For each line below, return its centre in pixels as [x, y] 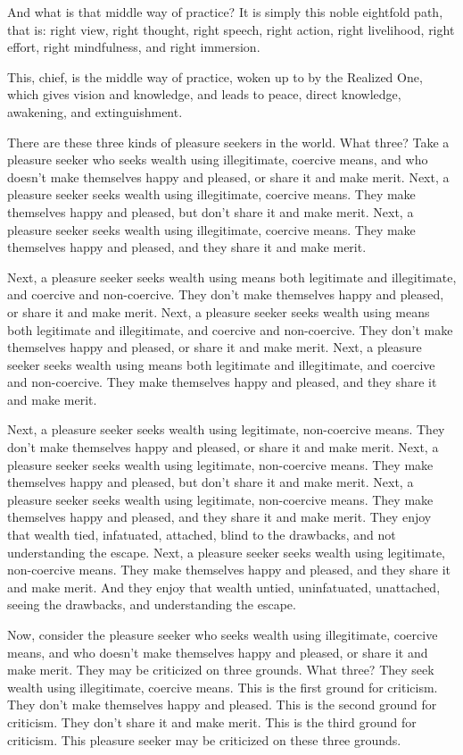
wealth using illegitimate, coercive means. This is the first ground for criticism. [223, 687]
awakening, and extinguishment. [95, 111]
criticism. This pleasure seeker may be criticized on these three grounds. [204, 739]
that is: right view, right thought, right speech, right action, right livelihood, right [231, 29]
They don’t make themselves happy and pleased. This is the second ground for [222, 705]
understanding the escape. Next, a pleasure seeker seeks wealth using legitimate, [226, 552]
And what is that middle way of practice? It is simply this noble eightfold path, [225, 12]
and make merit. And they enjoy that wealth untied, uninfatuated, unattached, [224, 587]
